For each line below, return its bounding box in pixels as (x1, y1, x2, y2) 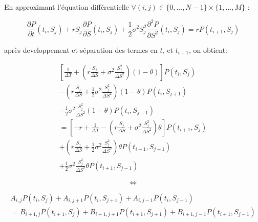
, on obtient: (188, 44, 228, 55)
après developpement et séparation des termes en (4, 44, 158, 55)
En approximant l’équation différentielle (4, 2, 129, 12)
